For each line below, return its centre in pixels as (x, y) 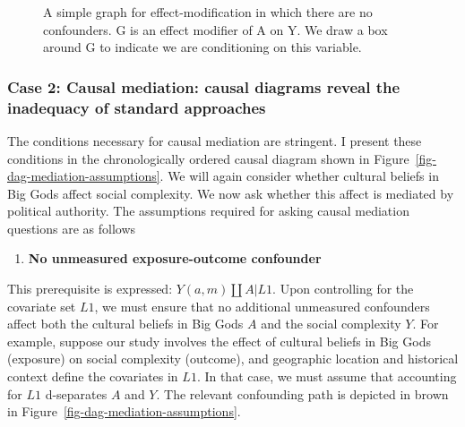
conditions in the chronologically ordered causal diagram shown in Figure (208, 158)
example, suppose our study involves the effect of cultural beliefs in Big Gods (219, 341)
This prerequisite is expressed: (90, 289)
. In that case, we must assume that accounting (327, 376)
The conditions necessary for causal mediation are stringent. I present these (215, 140)
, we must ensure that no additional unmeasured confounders (262, 306)
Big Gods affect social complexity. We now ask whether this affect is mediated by (231, 193)
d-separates (76, 393)
